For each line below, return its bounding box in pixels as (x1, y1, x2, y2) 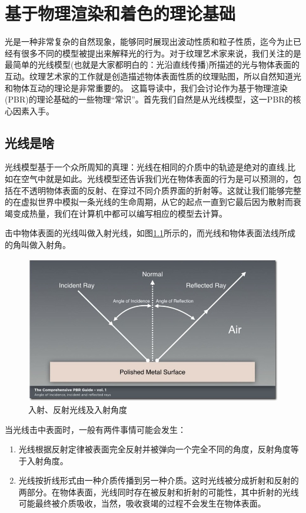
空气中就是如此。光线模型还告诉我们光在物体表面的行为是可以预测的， (21, 173, 293, 185)
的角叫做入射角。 (5, 239, 71, 251)
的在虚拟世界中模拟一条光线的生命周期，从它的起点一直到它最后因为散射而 (5, 196, 293, 208)
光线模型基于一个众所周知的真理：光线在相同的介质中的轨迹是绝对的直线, (5, 161, 287, 173)
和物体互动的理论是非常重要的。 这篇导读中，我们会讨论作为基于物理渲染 (5, 81, 288, 94)
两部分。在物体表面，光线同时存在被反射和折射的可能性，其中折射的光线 (18, 485, 299, 498)
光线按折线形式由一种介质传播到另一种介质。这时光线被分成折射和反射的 (18, 474, 299, 486)
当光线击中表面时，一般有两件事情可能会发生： (5, 423, 186, 435)
